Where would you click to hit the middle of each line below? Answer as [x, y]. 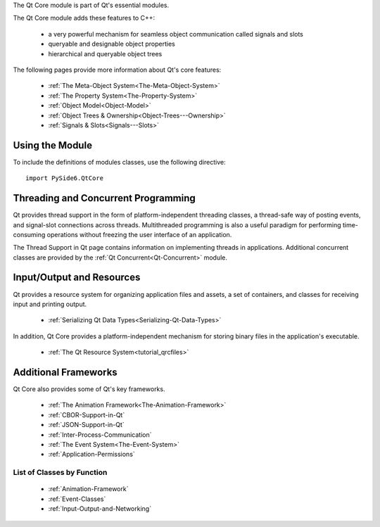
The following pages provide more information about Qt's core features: [117, 70]
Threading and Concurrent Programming [104, 198]
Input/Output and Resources [77, 278]
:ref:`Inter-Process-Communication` [100, 434]
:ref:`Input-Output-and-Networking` [100, 509]
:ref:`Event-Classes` [77, 499]
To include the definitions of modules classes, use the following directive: [119, 162]
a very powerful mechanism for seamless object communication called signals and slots [176, 34]
